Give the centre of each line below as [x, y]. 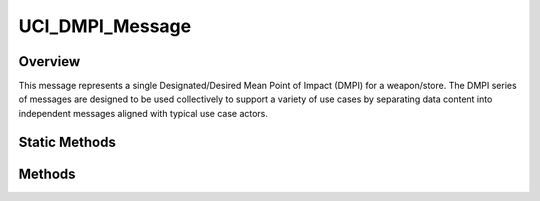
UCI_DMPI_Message [105, 26]
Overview [49, 61]
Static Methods [67, 141]
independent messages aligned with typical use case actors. [143, 113]
